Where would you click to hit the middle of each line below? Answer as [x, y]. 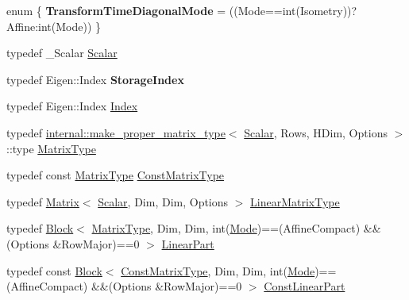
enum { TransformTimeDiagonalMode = [116, 10]
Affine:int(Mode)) [49, 26]
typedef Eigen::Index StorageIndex [95, 79]
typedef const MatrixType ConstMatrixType [116, 175]
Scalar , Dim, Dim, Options [163, 201]
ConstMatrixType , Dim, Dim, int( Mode [218, 270]
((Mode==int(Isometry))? [293, 10]
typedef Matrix [43, 201]
